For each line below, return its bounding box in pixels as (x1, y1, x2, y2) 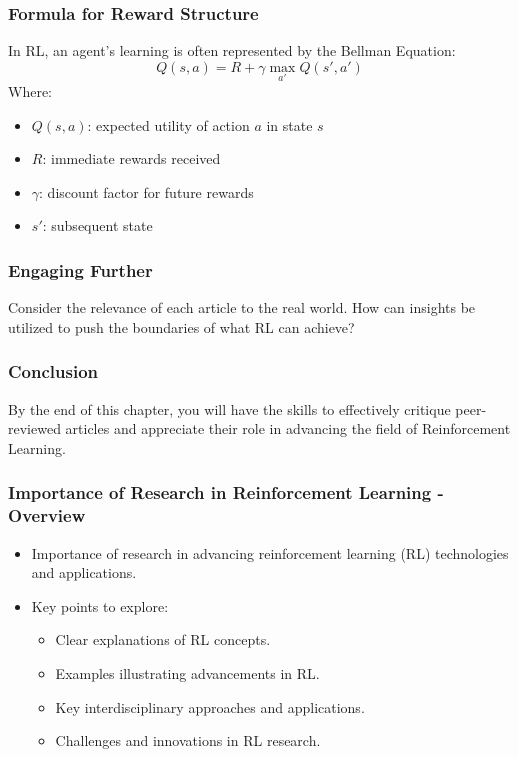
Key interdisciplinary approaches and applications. (55, 696, 365, 717)
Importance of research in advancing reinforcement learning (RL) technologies (31, 542, 509, 563)
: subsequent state (42, 215, 153, 236)
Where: (8, 81, 52, 102)
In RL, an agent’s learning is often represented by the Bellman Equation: (8, 40, 456, 61)
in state (266, 114, 313, 135)
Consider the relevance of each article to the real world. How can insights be (8, 297, 476, 318)
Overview (8, 503, 86, 528)
